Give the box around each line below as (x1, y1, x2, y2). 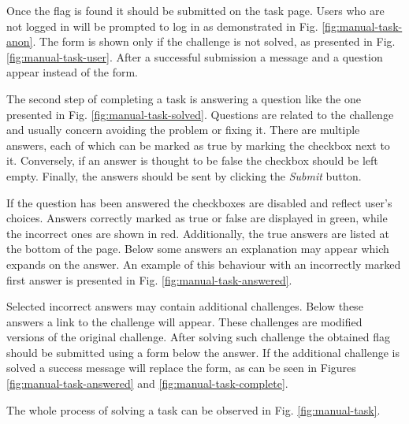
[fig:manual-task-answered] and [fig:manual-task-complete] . (6, 375, 288, 392)
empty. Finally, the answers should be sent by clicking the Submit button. (6, 167, 362, 184)
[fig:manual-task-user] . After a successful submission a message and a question (6, 48, 383, 65)
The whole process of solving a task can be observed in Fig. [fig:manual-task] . (6, 401, 381, 418)
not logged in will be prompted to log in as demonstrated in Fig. (6, 17, 318, 34)
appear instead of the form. (6, 64, 139, 80)
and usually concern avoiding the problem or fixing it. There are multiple (6, 121, 360, 138)
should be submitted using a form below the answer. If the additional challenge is (6, 344, 400, 360)
